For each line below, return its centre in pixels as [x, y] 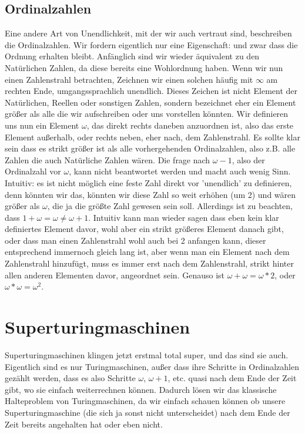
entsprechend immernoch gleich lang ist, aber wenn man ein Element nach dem [147, 252]
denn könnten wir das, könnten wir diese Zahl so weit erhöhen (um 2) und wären [150, 194]
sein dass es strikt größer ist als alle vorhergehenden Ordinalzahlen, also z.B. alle [150, 148]
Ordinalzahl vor [33, 171]
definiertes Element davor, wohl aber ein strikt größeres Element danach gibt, [144, 229]
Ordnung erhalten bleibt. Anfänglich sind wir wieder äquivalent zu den [132, 56]
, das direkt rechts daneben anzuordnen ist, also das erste [190, 125]
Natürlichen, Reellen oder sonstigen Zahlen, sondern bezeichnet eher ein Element [150, 102]
